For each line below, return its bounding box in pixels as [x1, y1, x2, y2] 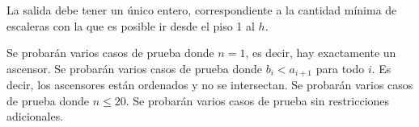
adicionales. [6, 108, 64, 125]
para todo [315, 59, 365, 76]
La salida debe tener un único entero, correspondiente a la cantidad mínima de [6, 2, 397, 18]
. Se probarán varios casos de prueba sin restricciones [125, 92, 390, 109]
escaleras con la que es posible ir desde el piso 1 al [6, 17, 255, 34]
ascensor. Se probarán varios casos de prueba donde [6, 59, 262, 76]
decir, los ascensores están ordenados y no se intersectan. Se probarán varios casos [6, 76, 413, 93]
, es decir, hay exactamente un [245, 44, 396, 61]
